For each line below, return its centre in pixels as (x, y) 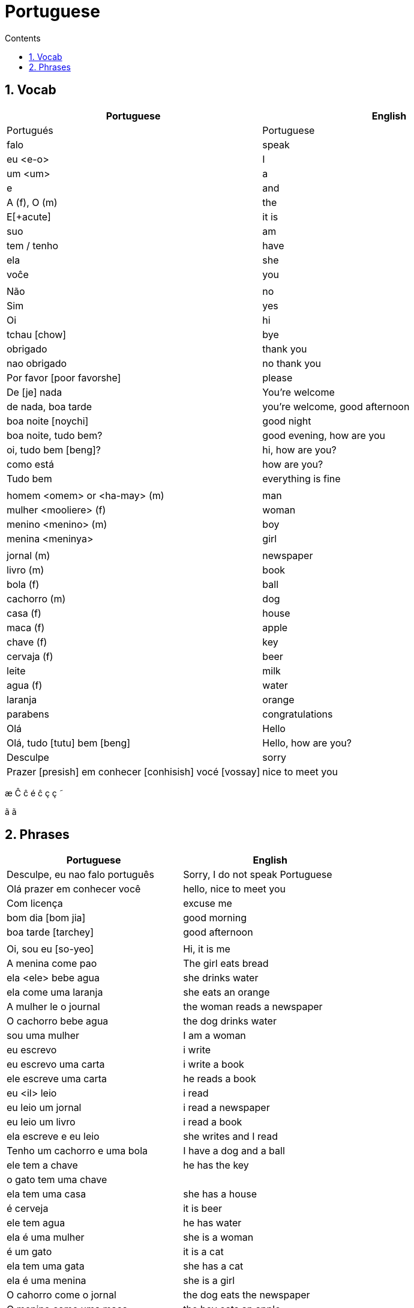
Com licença (35, 904)
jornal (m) (28, 555)
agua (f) (25, 685)
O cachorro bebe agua (58, 1021)
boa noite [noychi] (48, 421)
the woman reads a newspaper (253, 1007)
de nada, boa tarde (49, 406)
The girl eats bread (226, 964)
